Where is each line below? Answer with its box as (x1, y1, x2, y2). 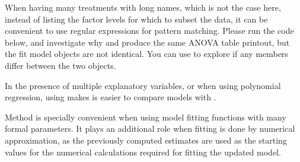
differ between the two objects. (5, 59, 116, 71)
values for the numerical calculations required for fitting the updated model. (5, 145, 281, 158)
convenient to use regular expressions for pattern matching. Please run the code (5, 24, 294, 37)
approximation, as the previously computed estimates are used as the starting (5, 134, 287, 146)
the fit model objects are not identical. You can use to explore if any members (5, 47, 288, 60)
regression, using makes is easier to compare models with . (5, 91, 216, 103)
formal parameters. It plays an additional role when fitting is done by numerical (5, 122, 295, 135)
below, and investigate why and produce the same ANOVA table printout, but (5, 36, 290, 48)
